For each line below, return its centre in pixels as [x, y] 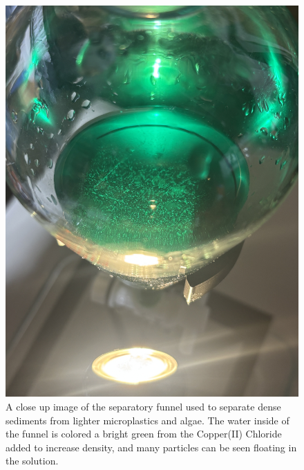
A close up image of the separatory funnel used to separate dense [143, 406]
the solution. [32, 461]
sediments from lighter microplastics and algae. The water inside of [148, 420]
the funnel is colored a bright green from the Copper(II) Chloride [144, 434]
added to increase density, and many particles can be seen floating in [151, 447]
